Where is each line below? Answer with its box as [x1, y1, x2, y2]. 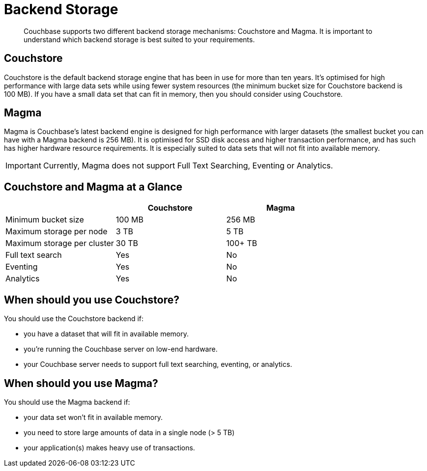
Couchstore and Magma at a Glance [4, 180, 182, 193]
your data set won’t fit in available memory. [24, 413, 163, 421]
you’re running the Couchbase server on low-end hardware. [24, 345, 218, 354]
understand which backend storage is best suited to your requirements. [24, 35, 255, 44]
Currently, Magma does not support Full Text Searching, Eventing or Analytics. [43, 161, 333, 171]
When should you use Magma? [4, 377, 158, 389]
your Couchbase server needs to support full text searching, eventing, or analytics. [24, 360, 292, 369]
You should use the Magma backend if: [4, 397, 130, 406]
